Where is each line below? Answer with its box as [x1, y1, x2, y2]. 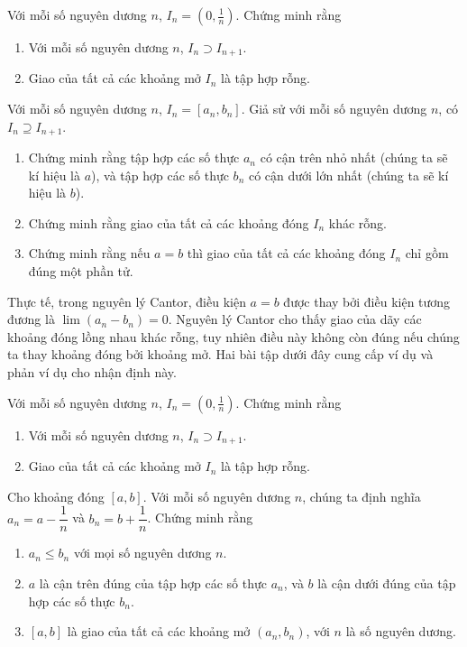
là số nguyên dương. [345, 622, 456, 641]
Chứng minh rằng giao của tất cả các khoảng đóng [28, 213, 309, 232]
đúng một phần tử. [28, 262, 133, 281]
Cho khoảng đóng [7, 486, 105, 505]
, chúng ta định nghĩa [302, 486, 421, 505]
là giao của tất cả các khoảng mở [67, 622, 251, 641]
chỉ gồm [405, 244, 449, 263]
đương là [7, 310, 55, 328]
